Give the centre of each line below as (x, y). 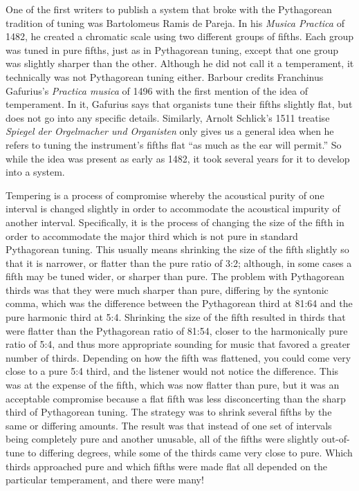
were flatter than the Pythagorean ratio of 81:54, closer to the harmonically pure (177, 330)
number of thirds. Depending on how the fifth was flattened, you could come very (178, 357)
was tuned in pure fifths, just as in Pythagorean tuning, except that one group (172, 49)
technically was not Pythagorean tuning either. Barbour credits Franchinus (165, 76)
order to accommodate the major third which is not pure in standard (152, 235)
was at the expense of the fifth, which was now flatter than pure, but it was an (173, 385)
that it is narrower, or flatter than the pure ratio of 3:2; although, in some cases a (179, 262)
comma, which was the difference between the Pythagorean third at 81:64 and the (179, 303)
